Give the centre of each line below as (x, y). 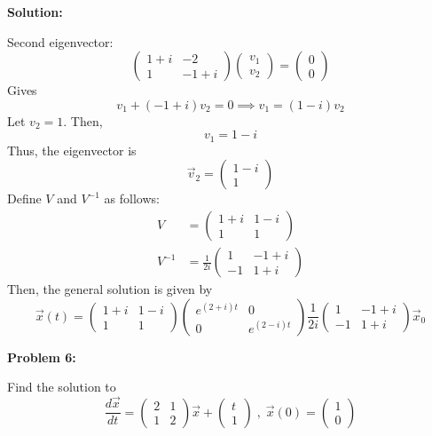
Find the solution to (62, 387)
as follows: (132, 198)
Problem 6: (42, 357)
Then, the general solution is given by (110, 289)
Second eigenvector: (60, 41)
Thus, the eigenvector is (72, 150)
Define (24, 198)
